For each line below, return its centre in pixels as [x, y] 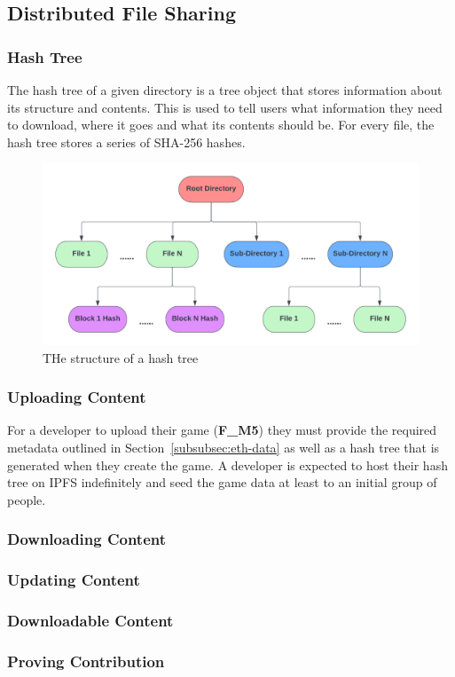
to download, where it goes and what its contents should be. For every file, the [221, 125]
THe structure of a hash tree [121, 357]
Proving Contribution [86, 661]
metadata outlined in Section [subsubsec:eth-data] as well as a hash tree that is [224, 447]
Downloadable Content [90, 620]
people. [27, 499]
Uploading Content [77, 397]
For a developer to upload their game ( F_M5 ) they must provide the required [222, 430]
